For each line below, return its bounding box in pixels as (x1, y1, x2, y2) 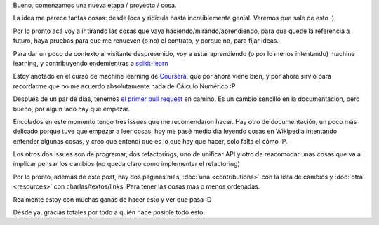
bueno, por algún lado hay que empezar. (13, 104, 130, 113)
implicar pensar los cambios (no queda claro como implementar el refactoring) (13, 160, 240, 168)
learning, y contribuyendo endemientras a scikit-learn (13, 59, 168, 67)
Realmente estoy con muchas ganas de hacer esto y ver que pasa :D (13, 195, 212, 203)
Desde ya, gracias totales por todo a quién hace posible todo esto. (13, 208, 206, 217)
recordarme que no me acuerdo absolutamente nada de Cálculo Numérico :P (13, 81, 236, 90)
